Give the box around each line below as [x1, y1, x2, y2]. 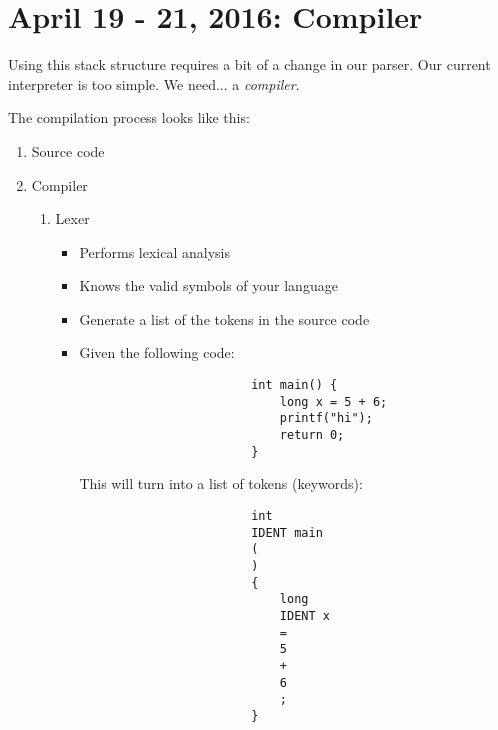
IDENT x [279, 608, 330, 623]
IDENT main [251, 525, 323, 540]
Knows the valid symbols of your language [79, 275, 338, 296]
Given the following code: [79, 342, 235, 363]
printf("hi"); [279, 411, 373, 426]
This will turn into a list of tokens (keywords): [79, 473, 363, 494]
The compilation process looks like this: [8, 107, 250, 128]
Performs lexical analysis [79, 241, 231, 262]
